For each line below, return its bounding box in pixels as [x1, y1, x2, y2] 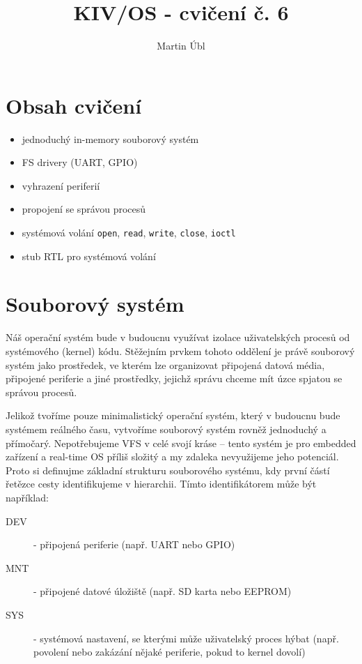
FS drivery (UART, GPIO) [22, 155, 138, 169]
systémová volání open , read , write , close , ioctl [22, 225, 236, 240]
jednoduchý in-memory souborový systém [22, 131, 199, 146]
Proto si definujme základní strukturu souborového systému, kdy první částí [6, 462, 330, 477]
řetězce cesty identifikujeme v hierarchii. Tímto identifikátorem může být [6, 476, 317, 491]
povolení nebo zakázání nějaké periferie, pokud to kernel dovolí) [33, 644, 306, 659]
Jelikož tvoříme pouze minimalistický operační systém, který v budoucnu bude [6, 408, 340, 423]
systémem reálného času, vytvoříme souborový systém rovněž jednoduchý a [6, 421, 326, 436]
